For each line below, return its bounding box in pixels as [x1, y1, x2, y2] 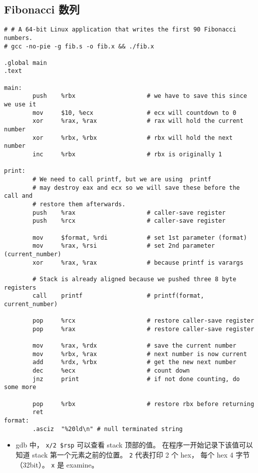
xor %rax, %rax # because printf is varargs [32, 259, 244, 266]
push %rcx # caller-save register [32, 217, 226, 225]
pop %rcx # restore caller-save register [32, 317, 255, 325]
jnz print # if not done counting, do [32, 375, 240, 383]
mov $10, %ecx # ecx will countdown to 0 [32, 109, 237, 116]
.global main [4, 59, 47, 66]
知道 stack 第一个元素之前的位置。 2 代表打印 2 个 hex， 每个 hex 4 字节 [15, 450, 250, 460]
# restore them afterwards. [32, 200, 126, 208]
